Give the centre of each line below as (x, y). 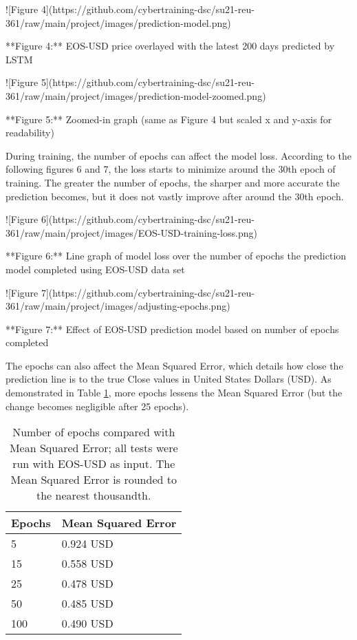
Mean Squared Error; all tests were (94, 448)
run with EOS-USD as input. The (94, 464)
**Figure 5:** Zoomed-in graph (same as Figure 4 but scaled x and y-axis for (169, 119)
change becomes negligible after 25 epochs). (97, 406)
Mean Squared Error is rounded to (94, 480)
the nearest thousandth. (94, 495)
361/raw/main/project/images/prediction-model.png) (118, 22)
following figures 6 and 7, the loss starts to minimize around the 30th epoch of (171, 169)
